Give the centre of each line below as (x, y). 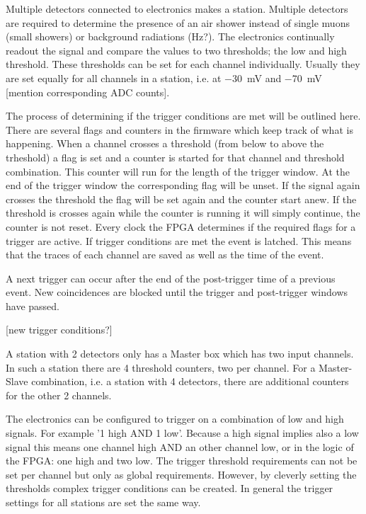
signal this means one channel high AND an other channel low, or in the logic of (180, 446)
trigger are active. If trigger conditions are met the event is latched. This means (179, 240)
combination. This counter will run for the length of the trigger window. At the (178, 171)
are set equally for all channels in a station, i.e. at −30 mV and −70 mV (164, 78)
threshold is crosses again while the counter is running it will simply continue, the (183, 213)
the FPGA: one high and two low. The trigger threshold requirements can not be (182, 461)
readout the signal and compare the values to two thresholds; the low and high (176, 50)
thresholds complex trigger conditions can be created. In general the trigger (170, 488)
